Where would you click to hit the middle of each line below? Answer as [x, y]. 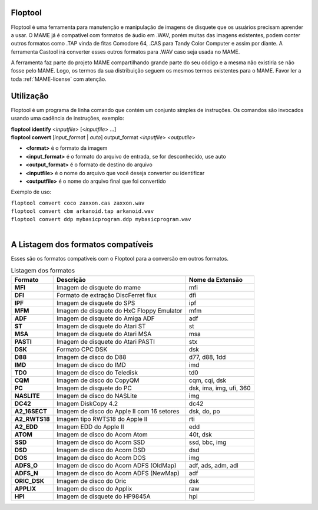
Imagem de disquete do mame [99, 287]
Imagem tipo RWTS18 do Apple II [102, 419]
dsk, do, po [204, 411]
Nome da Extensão [216, 279]
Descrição [71, 279]
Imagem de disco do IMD [91, 364]
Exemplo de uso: [31, 192]
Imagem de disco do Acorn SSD [101, 442]
